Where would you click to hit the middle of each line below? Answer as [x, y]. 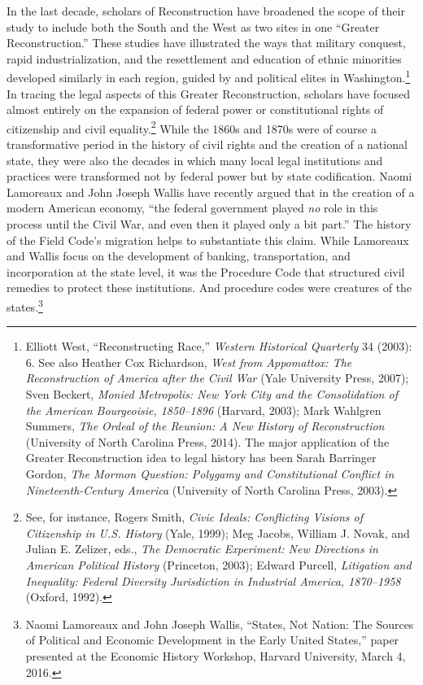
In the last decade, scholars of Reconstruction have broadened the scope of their [206, 11]
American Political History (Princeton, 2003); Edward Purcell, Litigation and [218, 564]
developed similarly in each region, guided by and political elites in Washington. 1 [209, 76]
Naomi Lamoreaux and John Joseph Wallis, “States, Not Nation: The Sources [220, 624]
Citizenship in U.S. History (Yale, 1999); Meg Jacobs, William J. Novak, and [218, 532]
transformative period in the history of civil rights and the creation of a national [207, 144]
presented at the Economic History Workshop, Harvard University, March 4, [216, 655]
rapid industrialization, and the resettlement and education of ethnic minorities [204, 58]
